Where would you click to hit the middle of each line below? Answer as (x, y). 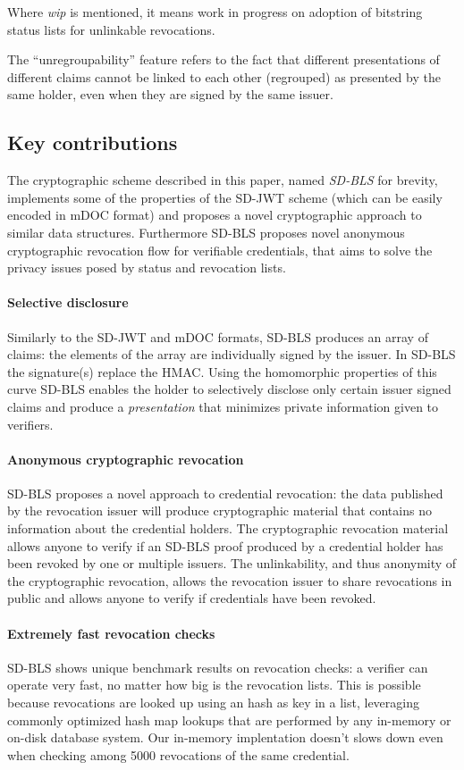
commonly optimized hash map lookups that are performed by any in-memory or (229, 720)
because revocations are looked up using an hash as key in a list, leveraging (214, 703)
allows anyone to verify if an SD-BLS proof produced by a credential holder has (225, 545)
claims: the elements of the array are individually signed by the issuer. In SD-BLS (232, 354)
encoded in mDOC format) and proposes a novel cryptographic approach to (215, 215)
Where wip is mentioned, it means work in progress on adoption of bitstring (215, 12)
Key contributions (93, 142)
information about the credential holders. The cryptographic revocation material (228, 528)
